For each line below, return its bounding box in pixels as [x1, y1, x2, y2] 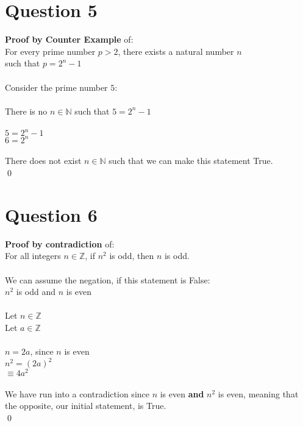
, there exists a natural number [118, 44, 234, 57]
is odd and [16, 285, 56, 298]
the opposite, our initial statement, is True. [5, 399, 166, 412]
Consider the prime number [5, 80, 108, 93]
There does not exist [5, 154, 82, 167]
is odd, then [109, 249, 154, 262]
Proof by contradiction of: [5, 237, 115, 250]
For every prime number [5, 44, 96, 57]
